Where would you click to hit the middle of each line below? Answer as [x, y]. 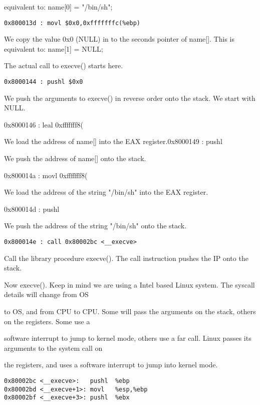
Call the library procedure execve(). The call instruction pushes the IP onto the [126, 258]
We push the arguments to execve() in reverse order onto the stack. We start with [130, 98]
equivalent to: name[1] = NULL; [54, 48]
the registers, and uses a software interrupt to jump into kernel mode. [111, 365]
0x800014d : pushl [32, 209]
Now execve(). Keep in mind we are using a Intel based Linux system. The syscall [129, 284]
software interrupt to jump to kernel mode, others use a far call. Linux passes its [128, 338]
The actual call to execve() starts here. [64, 65]
